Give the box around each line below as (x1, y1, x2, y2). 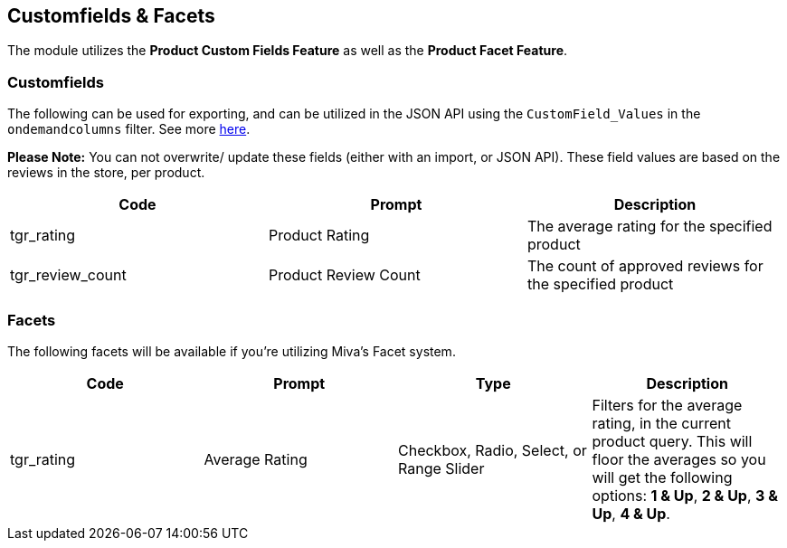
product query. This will (592, 431, 753, 450)
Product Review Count (268, 266, 421, 285)
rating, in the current (592, 413, 731, 432)
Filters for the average (592, 395, 743, 414)
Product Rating (268, 226, 370, 245)
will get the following (592, 468, 733, 487)
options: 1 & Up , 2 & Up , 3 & (592, 486, 778, 505)
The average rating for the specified (526, 217, 773, 236)
